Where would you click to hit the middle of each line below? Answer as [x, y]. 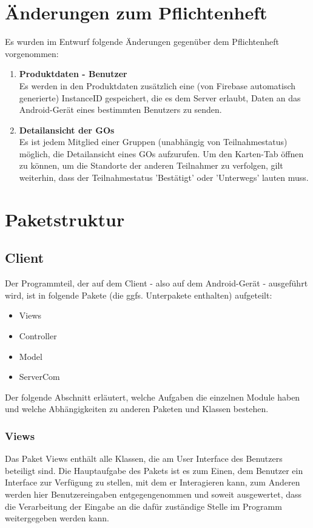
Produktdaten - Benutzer [73, 74]
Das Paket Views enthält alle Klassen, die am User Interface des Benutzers [144, 459]
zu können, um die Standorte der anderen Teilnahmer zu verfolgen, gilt [151, 165]
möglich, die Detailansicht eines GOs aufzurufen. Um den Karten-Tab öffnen [161, 153]
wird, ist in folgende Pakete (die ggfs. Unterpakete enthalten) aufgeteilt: [139, 295]
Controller [38, 336]
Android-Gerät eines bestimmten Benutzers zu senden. [120, 110]
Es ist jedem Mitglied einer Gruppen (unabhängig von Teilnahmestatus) [153, 142]
